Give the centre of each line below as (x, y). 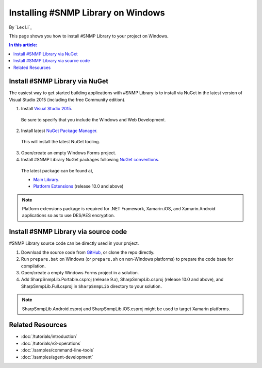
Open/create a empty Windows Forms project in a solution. (80, 272)
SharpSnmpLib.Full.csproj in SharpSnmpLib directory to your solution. (91, 286)
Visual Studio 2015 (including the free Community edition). (67, 100)
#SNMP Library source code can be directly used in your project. (74, 243)
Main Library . (46, 179)
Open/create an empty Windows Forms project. (69, 152)
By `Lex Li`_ (21, 27)
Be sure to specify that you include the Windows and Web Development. (93, 119)
